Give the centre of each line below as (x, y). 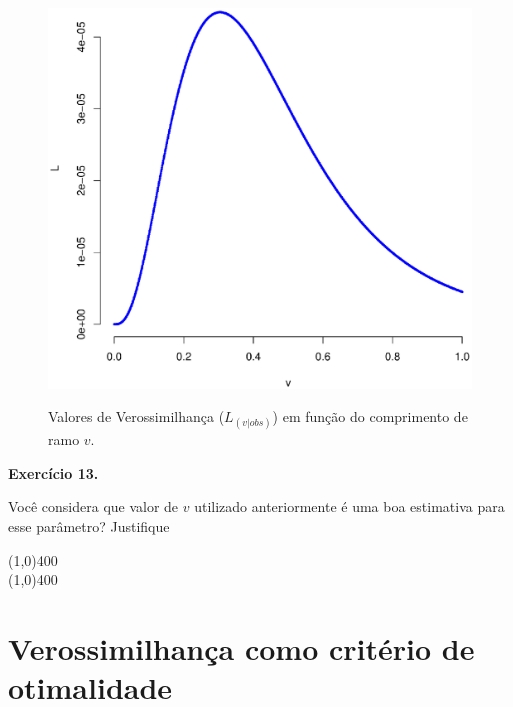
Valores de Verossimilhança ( (136, 416)
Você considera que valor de (93, 506)
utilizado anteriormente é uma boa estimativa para (349, 506)
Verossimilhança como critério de (241, 648)
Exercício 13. (53, 472)
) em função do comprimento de (370, 416)
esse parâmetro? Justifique (89, 526)
